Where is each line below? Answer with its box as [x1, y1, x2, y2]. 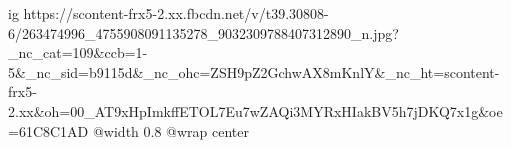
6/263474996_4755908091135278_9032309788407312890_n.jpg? [8, 22, 399, 43]
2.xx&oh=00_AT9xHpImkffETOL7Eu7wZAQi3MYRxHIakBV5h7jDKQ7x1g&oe [8, 100, 503, 121]
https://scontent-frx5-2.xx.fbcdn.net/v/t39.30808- [23, 3, 329, 23]
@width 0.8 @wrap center [92, 120, 249, 141]
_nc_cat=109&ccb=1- [8, 42, 148, 63]
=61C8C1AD [8, 120, 89, 141]
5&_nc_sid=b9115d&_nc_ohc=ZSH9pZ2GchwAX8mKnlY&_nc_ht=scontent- [8, 61, 500, 82]
